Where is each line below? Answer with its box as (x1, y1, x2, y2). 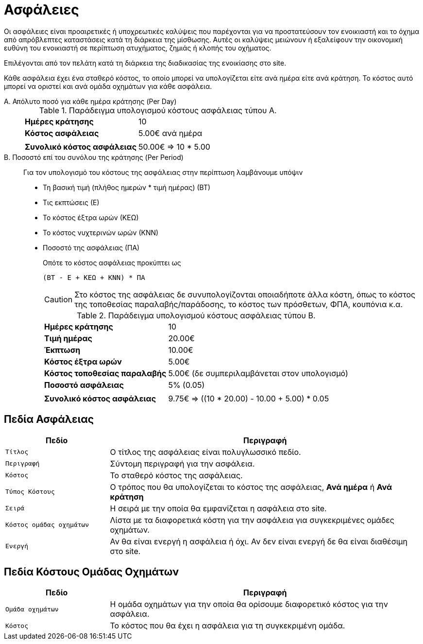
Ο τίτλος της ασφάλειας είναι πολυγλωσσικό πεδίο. (110, 447, 301, 457)
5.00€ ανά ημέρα (138, 128, 203, 138)
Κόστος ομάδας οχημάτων (5, 521, 89, 529)
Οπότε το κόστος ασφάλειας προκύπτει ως (43, 258, 181, 267)
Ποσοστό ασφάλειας (44, 380, 124, 390)
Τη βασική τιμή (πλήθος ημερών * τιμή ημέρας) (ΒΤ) (43, 183, 211, 191)
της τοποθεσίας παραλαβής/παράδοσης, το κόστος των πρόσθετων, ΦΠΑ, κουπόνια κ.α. (74, 299, 403, 309)
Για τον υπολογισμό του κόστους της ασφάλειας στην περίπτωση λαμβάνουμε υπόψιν (23, 168, 303, 176)
